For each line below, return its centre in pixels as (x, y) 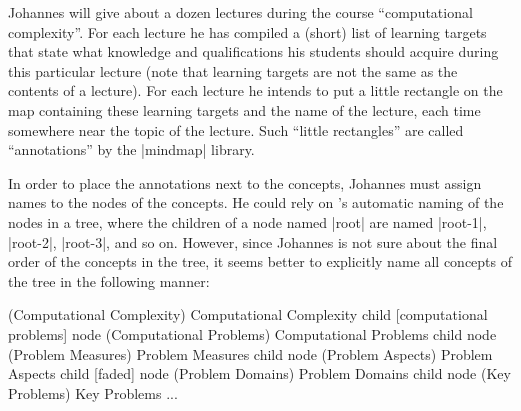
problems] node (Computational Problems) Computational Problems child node (252, 333)
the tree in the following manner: (109, 280)
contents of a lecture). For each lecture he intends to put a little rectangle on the (255, 90)
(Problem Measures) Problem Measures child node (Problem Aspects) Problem (250, 353)
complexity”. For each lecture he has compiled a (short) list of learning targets (247, 31)
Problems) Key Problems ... (93, 392)
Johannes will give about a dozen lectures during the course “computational (240, 12)
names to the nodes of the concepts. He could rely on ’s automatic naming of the (256, 202)
